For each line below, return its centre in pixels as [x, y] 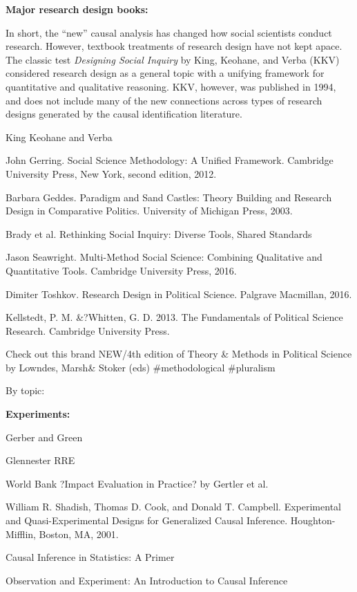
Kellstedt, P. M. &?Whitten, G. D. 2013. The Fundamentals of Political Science [174, 317]
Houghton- [313, 520]
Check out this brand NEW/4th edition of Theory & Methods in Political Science [179, 354]
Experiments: [38, 414]
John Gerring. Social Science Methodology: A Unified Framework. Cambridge [170, 160]
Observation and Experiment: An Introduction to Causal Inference [147, 580]
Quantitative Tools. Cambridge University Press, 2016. [121, 270]
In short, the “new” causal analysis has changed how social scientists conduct [169, 32]
